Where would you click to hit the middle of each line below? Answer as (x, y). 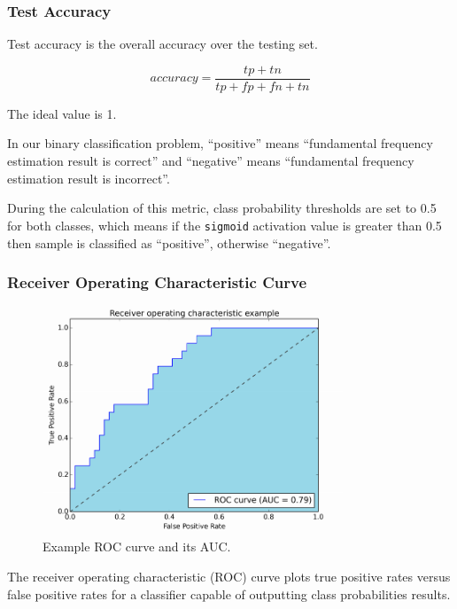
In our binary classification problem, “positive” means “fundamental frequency (220, 143)
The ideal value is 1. (62, 113)
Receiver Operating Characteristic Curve (157, 282)
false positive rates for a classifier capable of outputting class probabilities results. (229, 593)
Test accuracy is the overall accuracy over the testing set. (163, 44)
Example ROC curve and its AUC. (137, 547)
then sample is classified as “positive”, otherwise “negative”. (169, 242)
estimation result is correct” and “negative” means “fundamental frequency (211, 161)
